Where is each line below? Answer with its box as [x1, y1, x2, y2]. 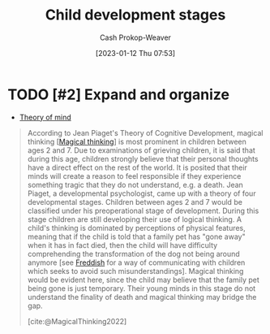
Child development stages [45, 6, 226, 24]
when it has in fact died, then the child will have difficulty [27, 240, 218, 249]
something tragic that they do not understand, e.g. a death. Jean [27, 180, 244, 189]
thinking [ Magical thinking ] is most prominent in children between [27, 137, 246, 146]
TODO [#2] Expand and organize [7, 85, 230, 103]
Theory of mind [19, 112, 71, 122]
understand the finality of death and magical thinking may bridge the [27, 292, 257, 301]
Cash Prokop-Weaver [99, 33, 172, 42]
